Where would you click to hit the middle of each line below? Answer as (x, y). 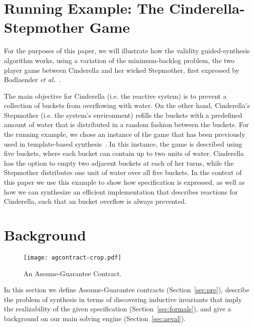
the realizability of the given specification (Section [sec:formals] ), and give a (118, 309)
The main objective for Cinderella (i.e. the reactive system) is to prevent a (115, 96)
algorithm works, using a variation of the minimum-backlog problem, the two (119, 60)
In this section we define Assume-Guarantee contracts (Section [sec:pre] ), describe (127, 290)
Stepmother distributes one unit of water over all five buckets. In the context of (123, 172)
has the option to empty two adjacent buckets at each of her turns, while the (119, 163)
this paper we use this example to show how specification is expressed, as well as (125, 182)
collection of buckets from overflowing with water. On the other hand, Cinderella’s (127, 105)
